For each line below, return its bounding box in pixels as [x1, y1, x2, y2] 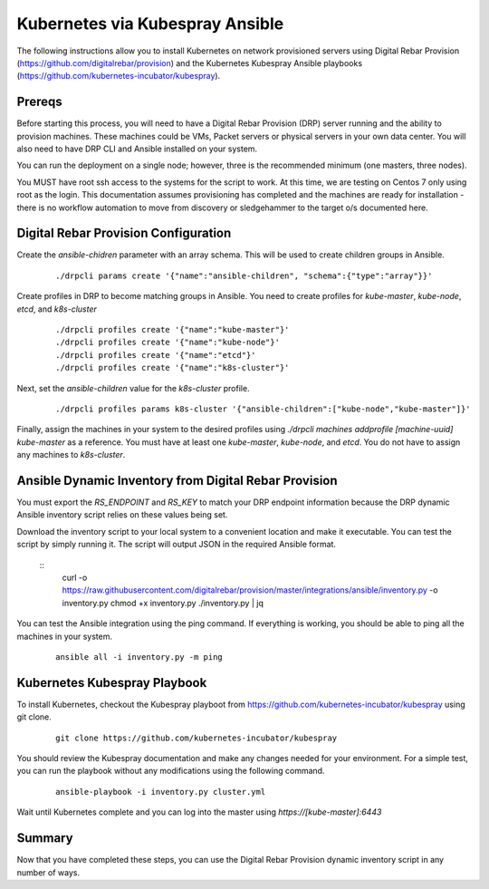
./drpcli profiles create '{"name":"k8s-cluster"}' [55, 362, 290, 373]
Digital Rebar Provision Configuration [16, 226, 232, 241]
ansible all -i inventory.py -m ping [55, 652, 224, 662]
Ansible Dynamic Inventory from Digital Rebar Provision [16, 472, 339, 488]
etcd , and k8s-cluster [16, 304, 97, 314]
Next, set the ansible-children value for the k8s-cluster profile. [16, 382, 250, 393]
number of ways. [16, 866, 81, 878]
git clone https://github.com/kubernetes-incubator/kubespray [55, 732, 338, 743]
